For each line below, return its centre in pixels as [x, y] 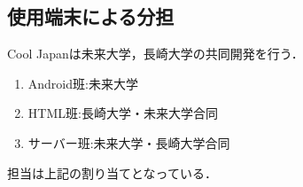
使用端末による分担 [91, 16]
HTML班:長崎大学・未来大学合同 [123, 113]
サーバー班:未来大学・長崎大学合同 [129, 142]
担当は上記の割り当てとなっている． [112, 172]
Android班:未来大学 [83, 83]
